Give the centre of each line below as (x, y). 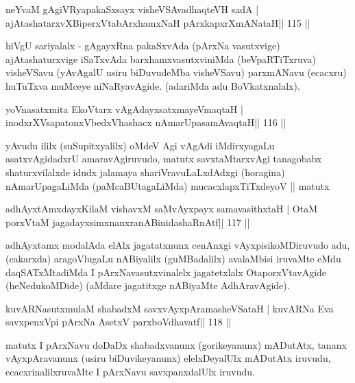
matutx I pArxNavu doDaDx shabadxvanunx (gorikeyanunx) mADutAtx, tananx (176, 344)
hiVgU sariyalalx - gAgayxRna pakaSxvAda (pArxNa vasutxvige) (143, 46)
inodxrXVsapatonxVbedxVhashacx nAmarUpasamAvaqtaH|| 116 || (146, 122)
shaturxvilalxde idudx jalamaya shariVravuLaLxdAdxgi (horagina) (145, 172)
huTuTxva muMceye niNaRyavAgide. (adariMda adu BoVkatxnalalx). (153, 85)
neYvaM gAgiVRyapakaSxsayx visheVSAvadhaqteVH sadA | (132, 9)
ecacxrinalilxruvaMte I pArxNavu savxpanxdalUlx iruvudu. (130, 372)
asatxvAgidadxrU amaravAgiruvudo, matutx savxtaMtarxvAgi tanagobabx (164, 159)
